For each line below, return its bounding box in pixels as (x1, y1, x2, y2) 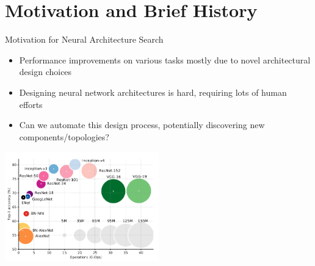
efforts (19, 98, 43, 110)
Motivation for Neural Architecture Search (5, 33, 164, 46)
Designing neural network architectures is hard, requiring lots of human (19, 85, 287, 98)
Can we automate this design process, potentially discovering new (19, 118, 265, 131)
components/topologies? (19, 130, 109, 143)
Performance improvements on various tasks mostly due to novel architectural (19, 53, 311, 66)
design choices (19, 65, 72, 78)
